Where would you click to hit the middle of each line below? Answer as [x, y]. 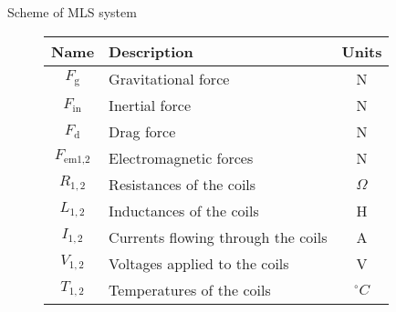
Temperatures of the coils [190, 289]
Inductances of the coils [184, 210]
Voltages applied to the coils [199, 263]
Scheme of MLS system [72, 12]
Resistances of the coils [182, 184]
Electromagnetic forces [181, 157]
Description [151, 51]
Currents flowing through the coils [218, 237]
